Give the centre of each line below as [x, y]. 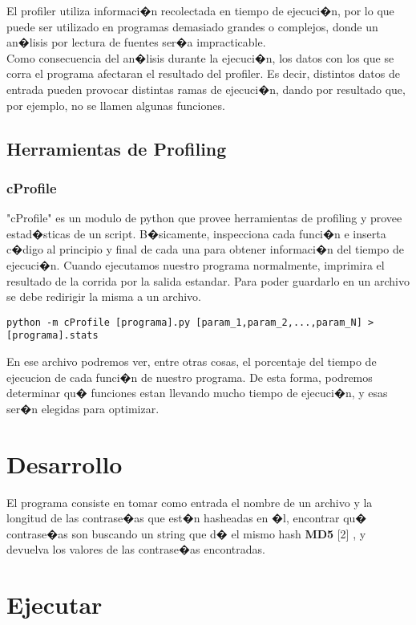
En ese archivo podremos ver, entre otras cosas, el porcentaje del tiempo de [192, 361]
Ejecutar [55, 605]
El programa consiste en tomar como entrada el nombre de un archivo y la [190, 502]
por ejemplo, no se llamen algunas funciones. [116, 105]
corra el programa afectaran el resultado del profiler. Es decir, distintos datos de [203, 73]
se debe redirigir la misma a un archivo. [104, 296]
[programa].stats [53, 336]
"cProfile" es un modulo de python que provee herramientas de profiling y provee [204, 218]
